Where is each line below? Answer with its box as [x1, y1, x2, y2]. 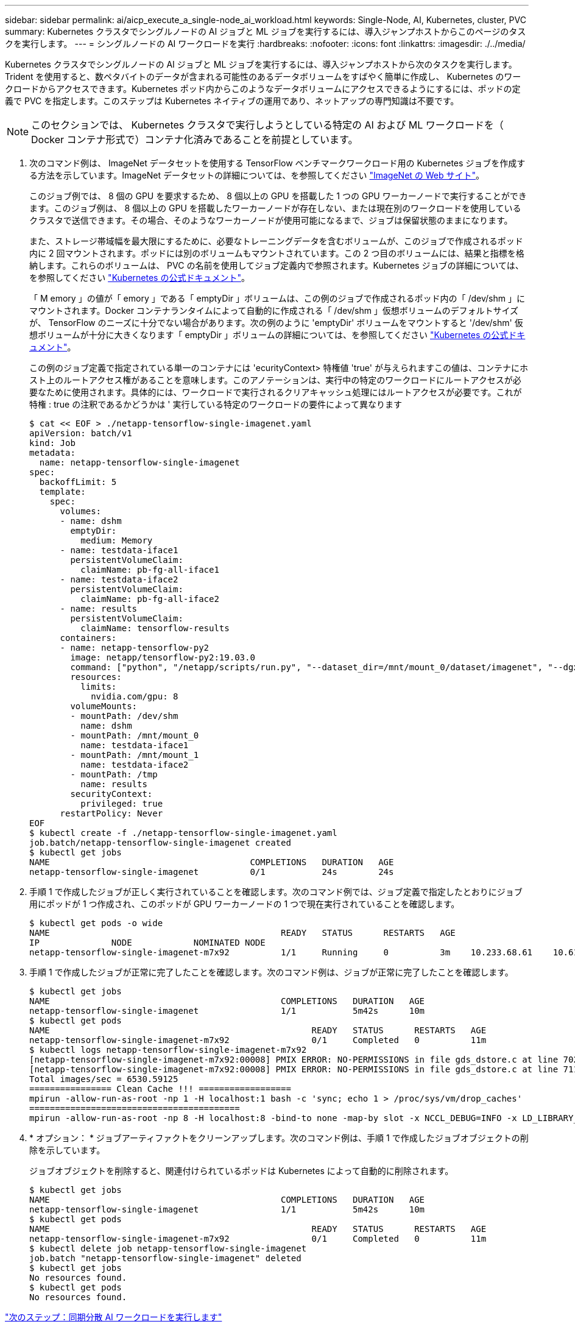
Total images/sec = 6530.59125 [29, 1074, 178, 1084]
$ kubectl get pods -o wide [29, 918, 163, 928]
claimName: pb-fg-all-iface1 [80, 565, 219, 575]
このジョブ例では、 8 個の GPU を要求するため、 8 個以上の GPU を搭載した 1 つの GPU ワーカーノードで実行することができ [29, 191, 527, 201]
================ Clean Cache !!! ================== [29, 1084, 291, 1094]
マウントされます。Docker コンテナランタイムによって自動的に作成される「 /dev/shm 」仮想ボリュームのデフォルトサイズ [29, 305, 519, 316]
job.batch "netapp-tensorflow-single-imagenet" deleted [29, 1253, 302, 1263]
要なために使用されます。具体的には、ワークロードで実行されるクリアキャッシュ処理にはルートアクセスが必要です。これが [29, 387, 522, 397]
